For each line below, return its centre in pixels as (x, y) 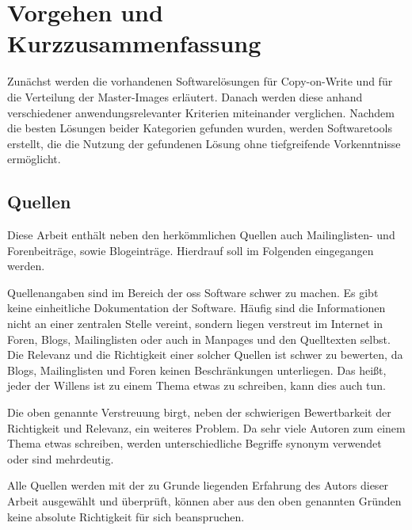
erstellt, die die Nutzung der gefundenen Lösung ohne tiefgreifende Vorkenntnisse (204, 143)
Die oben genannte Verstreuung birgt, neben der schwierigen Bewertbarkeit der (199, 412)
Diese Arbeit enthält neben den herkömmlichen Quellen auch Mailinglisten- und (201, 235)
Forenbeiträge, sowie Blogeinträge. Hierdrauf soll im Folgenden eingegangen (191, 250)
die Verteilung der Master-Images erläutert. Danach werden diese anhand (185, 96)
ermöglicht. (34, 159)
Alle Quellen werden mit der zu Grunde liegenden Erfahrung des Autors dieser (198, 485)
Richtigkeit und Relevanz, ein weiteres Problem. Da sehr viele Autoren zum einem (206, 427)
